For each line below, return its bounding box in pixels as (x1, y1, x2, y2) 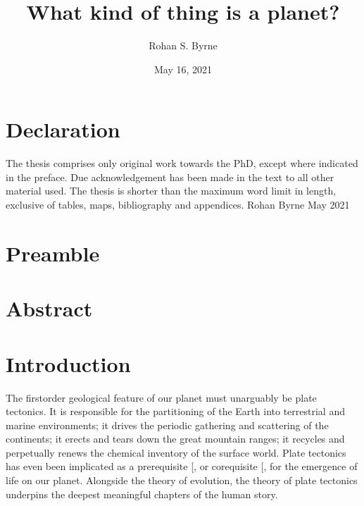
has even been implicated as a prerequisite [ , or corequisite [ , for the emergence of (6, 459, 358, 474)
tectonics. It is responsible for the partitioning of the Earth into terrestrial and (6, 404, 345, 419)
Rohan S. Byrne (149, 38, 218, 53)
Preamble (6, 238, 100, 267)
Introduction (6, 349, 131, 378)
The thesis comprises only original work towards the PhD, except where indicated (6, 156, 358, 171)
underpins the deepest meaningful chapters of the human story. (6, 486, 278, 501)
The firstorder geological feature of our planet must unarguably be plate (6, 390, 317, 405)
